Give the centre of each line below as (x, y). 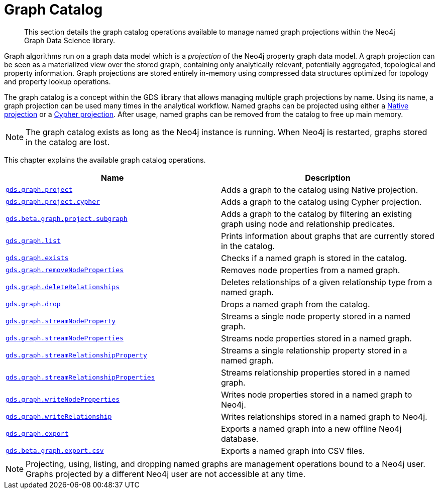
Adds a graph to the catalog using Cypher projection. (321, 202)
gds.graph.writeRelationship (59, 417)
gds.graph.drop (33, 304)
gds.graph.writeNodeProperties (63, 400)
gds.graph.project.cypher (53, 202)
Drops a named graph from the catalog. (296, 304)
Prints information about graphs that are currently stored (328, 236)
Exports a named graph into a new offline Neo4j (311, 428)
